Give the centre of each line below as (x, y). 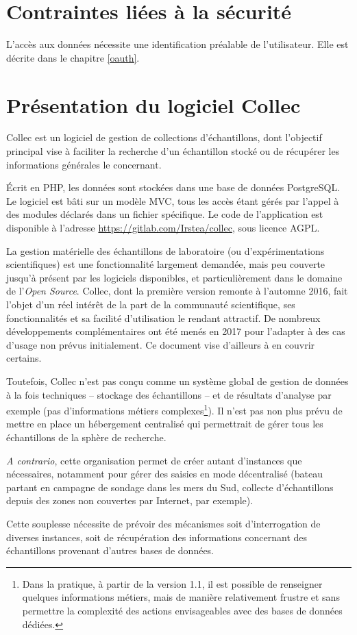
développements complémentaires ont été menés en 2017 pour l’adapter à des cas (176, 331)
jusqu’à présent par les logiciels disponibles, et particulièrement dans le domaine (174, 277)
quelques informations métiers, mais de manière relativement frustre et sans (181, 597)
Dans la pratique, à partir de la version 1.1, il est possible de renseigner (172, 583)
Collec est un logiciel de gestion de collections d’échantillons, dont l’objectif (164, 137)
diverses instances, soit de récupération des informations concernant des (157, 537)
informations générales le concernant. (84, 164)
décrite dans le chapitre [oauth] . (73, 57)
